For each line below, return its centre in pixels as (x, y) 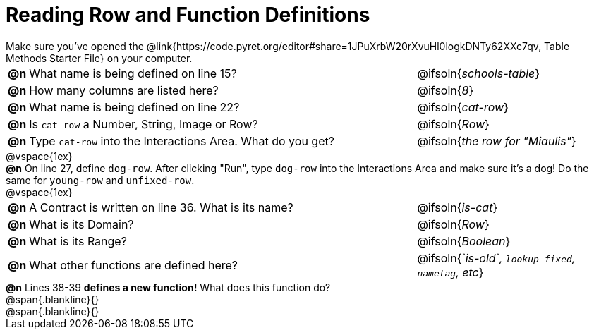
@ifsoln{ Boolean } (464, 241)
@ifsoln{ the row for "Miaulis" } (497, 141)
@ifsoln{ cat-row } (463, 107)
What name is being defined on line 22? (134, 107)
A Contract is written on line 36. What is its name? (161, 207)
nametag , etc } (450, 272)
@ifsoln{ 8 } (445, 90)
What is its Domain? (81, 224)
